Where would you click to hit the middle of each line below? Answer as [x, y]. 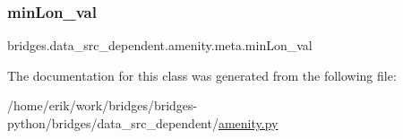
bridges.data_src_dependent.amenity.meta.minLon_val [160, 45]
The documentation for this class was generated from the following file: [202, 75]
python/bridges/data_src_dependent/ [113, 123]
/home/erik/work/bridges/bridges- [103, 105]
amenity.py [248, 123]
